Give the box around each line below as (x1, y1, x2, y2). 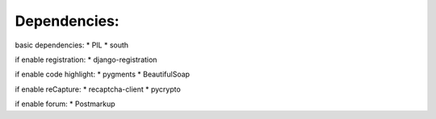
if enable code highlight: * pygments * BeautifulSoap (15, 69, 190, 80)
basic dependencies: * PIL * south (15, 40, 129, 50)
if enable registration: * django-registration (15, 55, 157, 64)
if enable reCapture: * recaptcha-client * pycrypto (15, 84, 181, 94)
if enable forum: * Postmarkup (15, 99, 116, 109)
